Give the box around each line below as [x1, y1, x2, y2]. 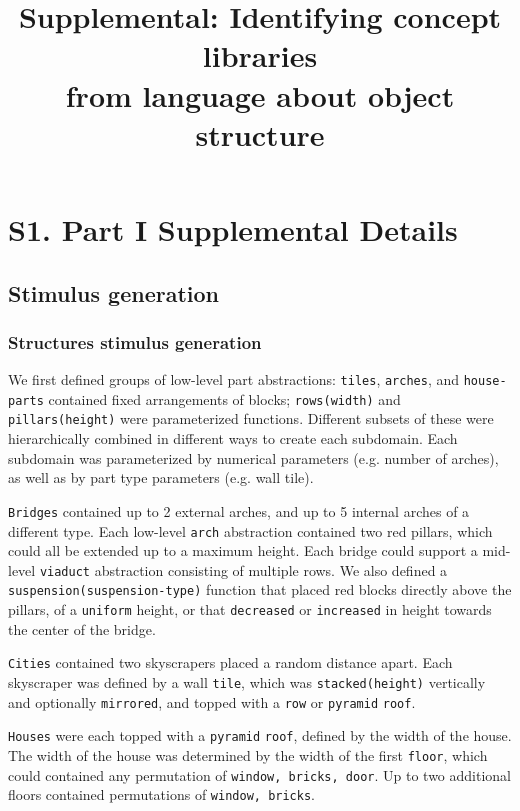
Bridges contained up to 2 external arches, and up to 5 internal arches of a [8, 500, 470, 521]
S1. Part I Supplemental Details [8, 208, 458, 249]
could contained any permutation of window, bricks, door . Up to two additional [8, 764, 511, 785]
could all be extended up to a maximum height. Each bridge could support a [8, 540, 478, 561]
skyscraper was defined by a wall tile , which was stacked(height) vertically [8, 672, 486, 692]
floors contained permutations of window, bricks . [8, 784, 315, 805]
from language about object [65, 74, 455, 115]
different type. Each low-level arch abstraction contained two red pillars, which [8, 520, 493, 541]
